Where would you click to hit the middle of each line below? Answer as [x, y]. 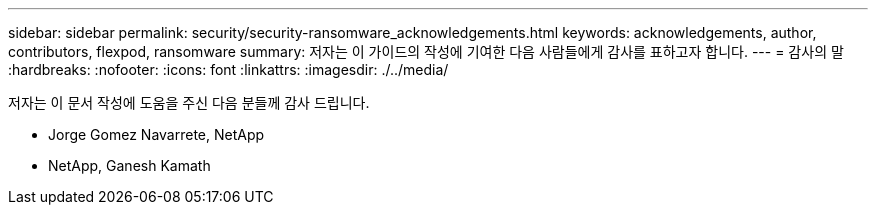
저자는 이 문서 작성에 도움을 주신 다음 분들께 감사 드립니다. [189, 102]
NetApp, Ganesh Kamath [129, 165]
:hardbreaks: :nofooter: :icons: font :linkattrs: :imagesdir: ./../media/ [228, 69]
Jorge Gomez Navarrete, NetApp [156, 134]
